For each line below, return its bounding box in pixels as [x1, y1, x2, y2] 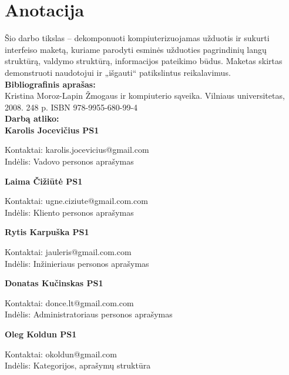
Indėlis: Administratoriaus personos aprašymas [5, 308, 173, 320]
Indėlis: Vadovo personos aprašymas [5, 155, 134, 168]
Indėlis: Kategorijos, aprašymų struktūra [5, 359, 151, 371]
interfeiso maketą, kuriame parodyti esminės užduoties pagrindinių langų [5, 43, 267, 55]
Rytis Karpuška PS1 [5, 226, 89, 238]
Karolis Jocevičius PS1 [5, 123, 99, 136]
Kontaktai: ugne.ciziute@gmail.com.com [5, 195, 148, 207]
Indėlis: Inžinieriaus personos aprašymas [5, 257, 149, 269]
